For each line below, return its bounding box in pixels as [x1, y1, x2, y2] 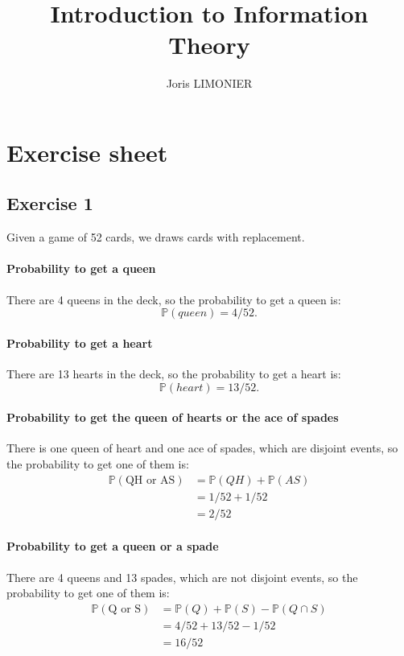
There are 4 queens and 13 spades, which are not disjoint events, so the [6, 568, 358, 585]
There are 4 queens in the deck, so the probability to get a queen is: [6, 291, 341, 307]
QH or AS [125, 474, 175, 486]
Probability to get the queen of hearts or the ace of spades [6, 409, 339, 426]
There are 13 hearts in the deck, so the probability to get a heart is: [6, 365, 341, 382]
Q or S [108, 603, 142, 615]
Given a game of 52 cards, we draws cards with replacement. [6, 229, 305, 245]
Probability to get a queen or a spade [6, 538, 219, 555]
